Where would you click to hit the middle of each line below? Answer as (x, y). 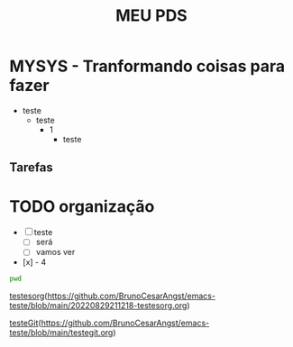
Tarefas (32, 168)
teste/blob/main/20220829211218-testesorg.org (98, 306)
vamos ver (55, 252)
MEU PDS (151, 16)
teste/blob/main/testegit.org (61, 333)
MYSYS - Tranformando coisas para (147, 66)
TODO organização (82, 206)
